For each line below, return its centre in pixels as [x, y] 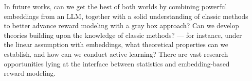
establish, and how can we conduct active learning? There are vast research [116, 54]
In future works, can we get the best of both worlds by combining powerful [116, 6]
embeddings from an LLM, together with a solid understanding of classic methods [126, 16]
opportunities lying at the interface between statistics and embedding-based [117, 63]
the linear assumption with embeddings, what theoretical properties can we [116, 44]
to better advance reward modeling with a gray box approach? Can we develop [122, 25]
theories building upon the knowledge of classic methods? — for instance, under [123, 35]
